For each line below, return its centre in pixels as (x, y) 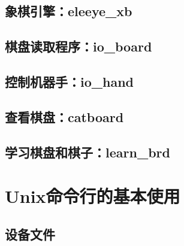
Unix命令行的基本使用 (93, 196)
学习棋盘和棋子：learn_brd (88, 152)
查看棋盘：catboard (64, 116)
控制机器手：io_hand (70, 81)
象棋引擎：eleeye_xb (69, 11)
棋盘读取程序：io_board (79, 46)
